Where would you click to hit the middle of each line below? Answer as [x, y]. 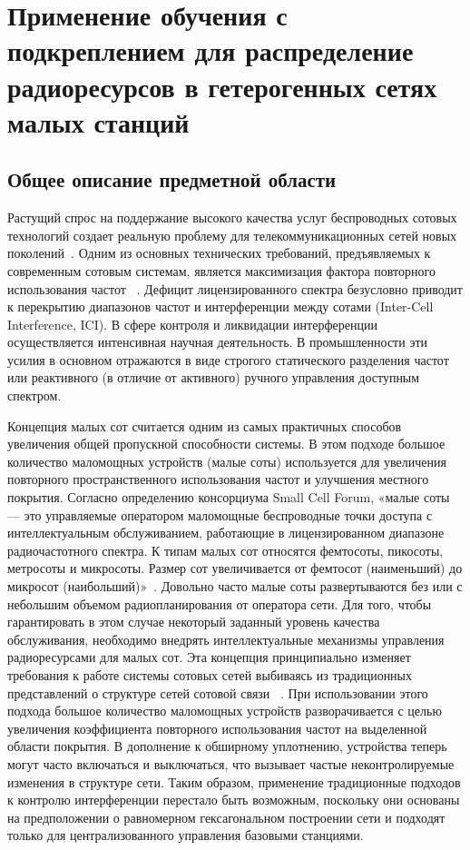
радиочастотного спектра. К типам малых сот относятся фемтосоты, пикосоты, [225, 550]
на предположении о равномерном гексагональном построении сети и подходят [226, 817]
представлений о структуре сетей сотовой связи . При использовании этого [218, 692]
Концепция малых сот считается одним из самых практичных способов [205, 425]
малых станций [98, 121]
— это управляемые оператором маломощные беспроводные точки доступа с [220, 514]
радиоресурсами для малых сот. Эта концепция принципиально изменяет [209, 657]
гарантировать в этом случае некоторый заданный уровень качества [194, 622]
